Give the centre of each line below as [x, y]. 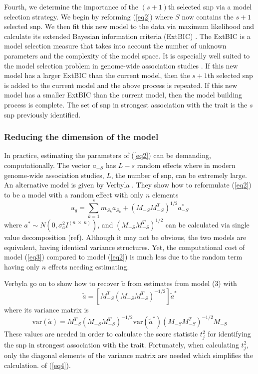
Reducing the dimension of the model [81, 137]
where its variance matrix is [46, 309]
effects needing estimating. [89, 266]
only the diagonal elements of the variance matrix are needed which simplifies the [129, 355]
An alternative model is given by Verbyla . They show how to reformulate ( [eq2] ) [128, 185]
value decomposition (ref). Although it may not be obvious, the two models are [125, 237]
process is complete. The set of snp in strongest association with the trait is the [126, 104]
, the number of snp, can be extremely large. [179, 175]
